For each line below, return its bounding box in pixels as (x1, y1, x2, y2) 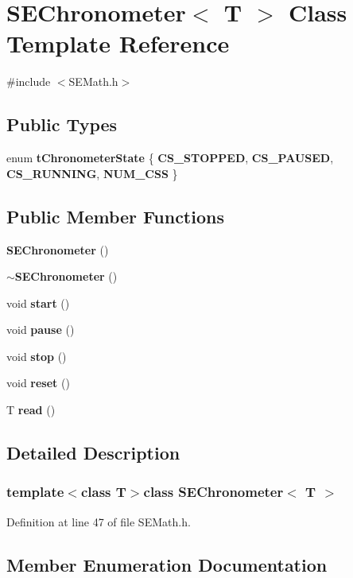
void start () (6, 294, 70, 311)
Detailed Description (6, 440, 180, 465)
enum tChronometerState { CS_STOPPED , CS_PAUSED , (6, 149, 334, 166)
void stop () (6, 347, 67, 364)
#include (6, 73, 51, 90)
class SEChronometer (143, 482, 284, 502)
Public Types (6, 112, 118, 137)
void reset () (6, 374, 70, 391)
